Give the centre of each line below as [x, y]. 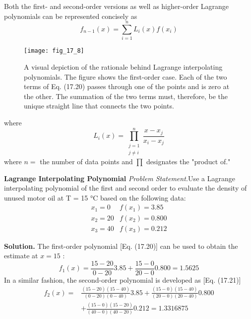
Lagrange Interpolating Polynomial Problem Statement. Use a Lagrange [120, 178]
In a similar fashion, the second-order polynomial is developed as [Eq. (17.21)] [123, 279]
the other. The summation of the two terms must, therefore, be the [126, 96]
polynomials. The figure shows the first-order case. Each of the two [125, 76]
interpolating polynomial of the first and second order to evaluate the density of [125, 188]
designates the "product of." [188, 161]
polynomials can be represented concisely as [71, 16]
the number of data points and [86, 161]
